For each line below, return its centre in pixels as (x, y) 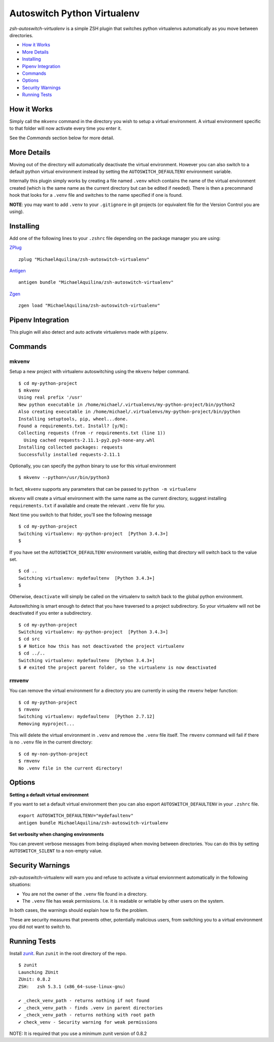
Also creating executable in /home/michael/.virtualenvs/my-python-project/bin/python (129, 412)
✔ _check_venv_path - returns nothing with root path (87, 1015)
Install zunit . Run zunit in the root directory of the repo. (68, 954)
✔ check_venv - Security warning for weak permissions (88, 1022)
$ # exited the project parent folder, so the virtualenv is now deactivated (117, 667)
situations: (20, 884)
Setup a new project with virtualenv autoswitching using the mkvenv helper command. (99, 372)
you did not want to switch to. (40, 927)
